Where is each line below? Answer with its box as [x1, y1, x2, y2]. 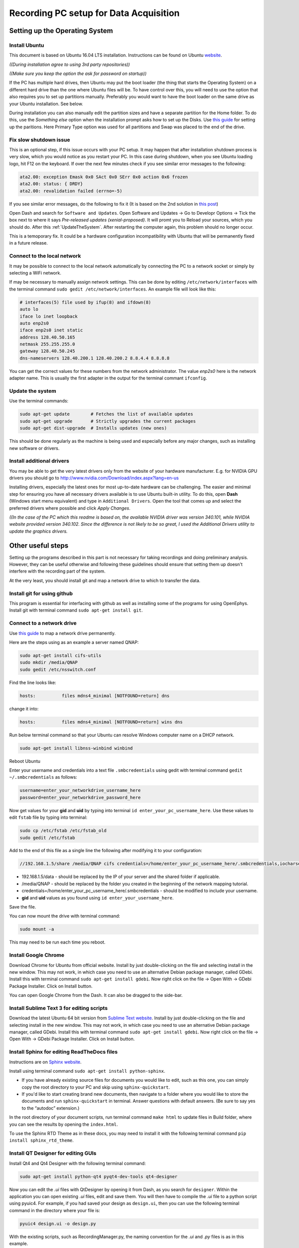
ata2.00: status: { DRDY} [19, 181, 83, 187]
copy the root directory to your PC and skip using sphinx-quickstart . [21, 1084, 170, 1090]
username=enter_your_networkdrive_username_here [19, 788, 141, 793]
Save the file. [9, 904, 36, 910]
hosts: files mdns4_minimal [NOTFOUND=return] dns [19, 693, 170, 698]
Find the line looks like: [9, 679, 57, 685]
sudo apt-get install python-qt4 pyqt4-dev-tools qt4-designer [19, 1174, 178, 1179]
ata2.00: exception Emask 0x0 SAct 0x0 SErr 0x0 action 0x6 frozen [19, 174, 188, 180]
